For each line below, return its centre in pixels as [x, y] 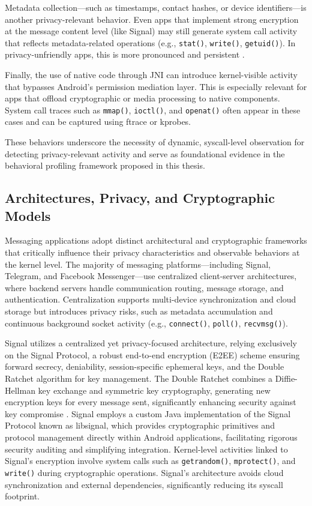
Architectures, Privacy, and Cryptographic [140, 198]
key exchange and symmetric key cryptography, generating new [154, 390]
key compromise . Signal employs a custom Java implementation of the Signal [148, 413]
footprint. [22, 496]
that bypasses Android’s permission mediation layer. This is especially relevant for [156, 86]
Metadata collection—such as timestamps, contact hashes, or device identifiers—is [156, 7]
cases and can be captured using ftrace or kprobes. [98, 122]
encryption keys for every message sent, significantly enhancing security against [151, 402]
